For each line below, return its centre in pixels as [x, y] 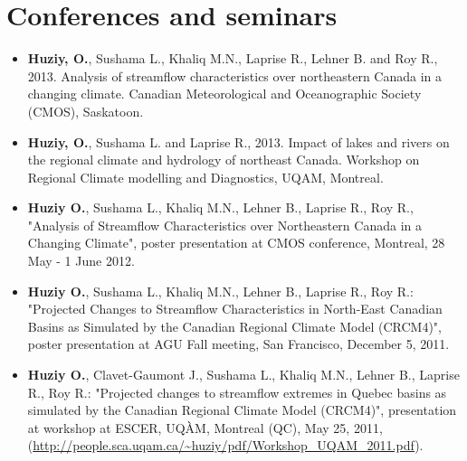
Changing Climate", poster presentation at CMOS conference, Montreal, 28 [236, 243]
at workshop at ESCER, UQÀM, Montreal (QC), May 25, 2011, [205, 427]
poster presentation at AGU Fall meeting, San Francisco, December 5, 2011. [238, 344]
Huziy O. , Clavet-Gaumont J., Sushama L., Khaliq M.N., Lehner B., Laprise [243, 375]
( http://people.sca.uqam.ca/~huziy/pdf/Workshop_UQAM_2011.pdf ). [225, 445]
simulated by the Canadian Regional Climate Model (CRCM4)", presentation [242, 410]
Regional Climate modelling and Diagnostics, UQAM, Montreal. [205, 177]
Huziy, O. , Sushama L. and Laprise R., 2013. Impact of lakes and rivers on [238, 141]
